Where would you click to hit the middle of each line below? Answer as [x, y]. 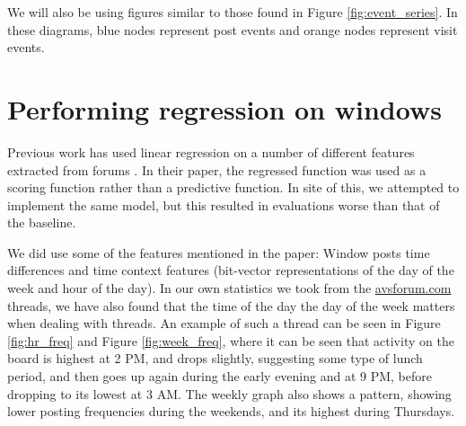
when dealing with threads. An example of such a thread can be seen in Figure [224, 323]
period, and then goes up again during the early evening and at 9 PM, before [220, 376]
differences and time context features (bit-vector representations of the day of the [231, 270]
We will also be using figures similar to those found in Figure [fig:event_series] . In [233, 12]
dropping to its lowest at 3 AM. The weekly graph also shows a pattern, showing [229, 393]
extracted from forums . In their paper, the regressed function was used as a [217, 169]
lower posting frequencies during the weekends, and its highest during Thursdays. [231, 411]
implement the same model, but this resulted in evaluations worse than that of [224, 204]
